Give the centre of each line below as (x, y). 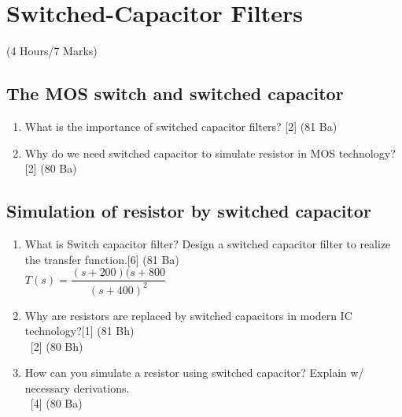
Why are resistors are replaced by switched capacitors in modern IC (188, 315)
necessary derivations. (77, 387)
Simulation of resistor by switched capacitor (189, 211)
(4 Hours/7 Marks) (52, 51)
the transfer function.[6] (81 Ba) (102, 259)
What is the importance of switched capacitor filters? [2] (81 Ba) (181, 126)
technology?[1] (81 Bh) (79, 331)
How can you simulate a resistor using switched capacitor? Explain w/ (194, 372)
